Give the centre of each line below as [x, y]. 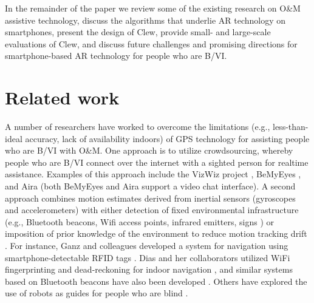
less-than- [291, 127]
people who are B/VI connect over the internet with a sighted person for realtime [157, 162]
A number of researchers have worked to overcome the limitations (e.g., [138, 127]
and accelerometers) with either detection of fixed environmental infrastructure [152, 210]
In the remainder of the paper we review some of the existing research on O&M [153, 8]
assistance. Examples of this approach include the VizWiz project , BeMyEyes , [153, 174]
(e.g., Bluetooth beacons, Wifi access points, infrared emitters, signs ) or [140, 221]
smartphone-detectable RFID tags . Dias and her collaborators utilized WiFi [148, 257]
